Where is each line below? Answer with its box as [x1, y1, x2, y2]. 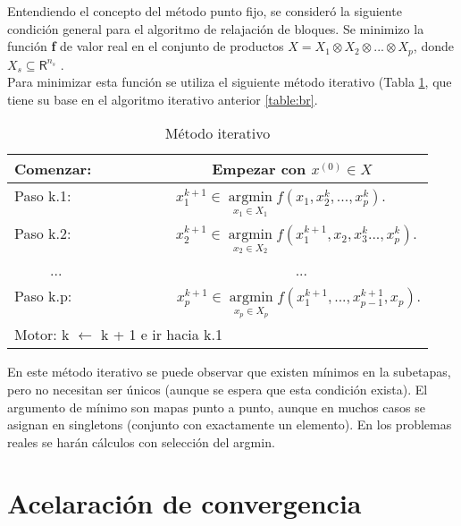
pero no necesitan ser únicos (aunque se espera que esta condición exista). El [7, 379, 428, 398]
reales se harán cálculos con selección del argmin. [7, 432, 275, 451]
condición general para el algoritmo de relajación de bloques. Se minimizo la [7, 19, 424, 38]
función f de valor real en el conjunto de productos [7, 37, 284, 55]
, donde [413, 37, 454, 55]
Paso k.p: [14, 285, 72, 307]
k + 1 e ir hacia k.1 [100, 324, 222, 345]
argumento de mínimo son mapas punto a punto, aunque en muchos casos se [7, 397, 425, 416]
